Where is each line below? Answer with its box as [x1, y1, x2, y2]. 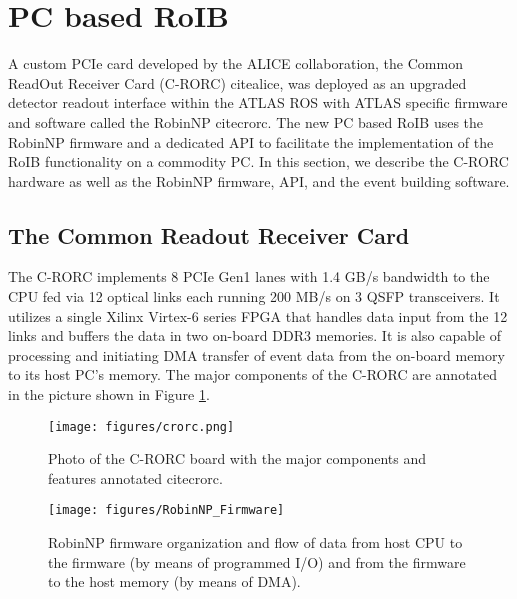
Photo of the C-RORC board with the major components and [48, 448, 426, 469]
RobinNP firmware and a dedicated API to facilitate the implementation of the [8, 131, 494, 152]
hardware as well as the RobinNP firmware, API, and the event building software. [8, 170, 510, 191]
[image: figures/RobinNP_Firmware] [48, 503, 285, 518]
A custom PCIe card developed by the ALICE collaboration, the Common [8, 53, 463, 74]
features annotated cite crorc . [48, 467, 223, 488]
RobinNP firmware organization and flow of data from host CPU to [48, 532, 463, 553]
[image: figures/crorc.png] [48, 419, 235, 434]
